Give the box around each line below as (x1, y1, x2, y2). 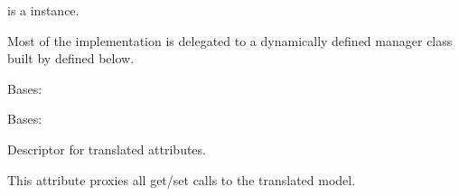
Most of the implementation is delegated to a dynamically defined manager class (7, 31, 453, 50)
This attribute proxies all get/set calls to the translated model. (7, 170, 356, 189)
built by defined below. (7, 49, 135, 68)
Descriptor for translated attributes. (7, 139, 206, 158)
